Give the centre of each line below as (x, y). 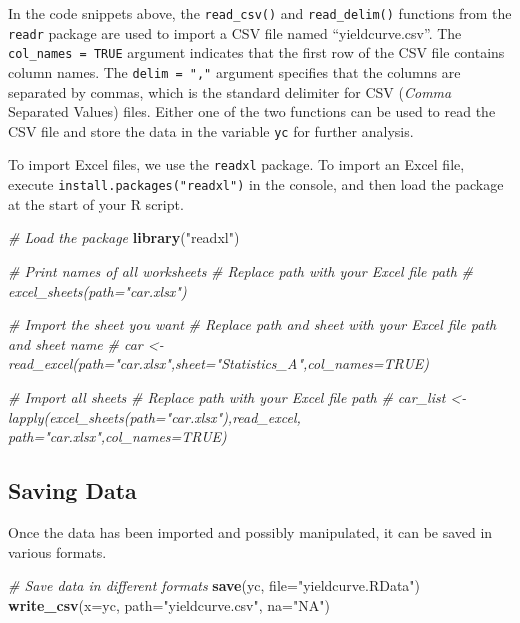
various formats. (57, 551)
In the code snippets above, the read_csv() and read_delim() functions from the (260, 13)
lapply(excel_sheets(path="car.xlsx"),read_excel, (154, 416)
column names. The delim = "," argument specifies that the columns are (234, 71)
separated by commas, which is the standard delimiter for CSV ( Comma (230, 91)
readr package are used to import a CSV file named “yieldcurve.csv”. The (235, 32)
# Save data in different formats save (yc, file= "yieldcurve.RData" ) (214, 585)
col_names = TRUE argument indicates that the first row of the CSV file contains (256, 52)
